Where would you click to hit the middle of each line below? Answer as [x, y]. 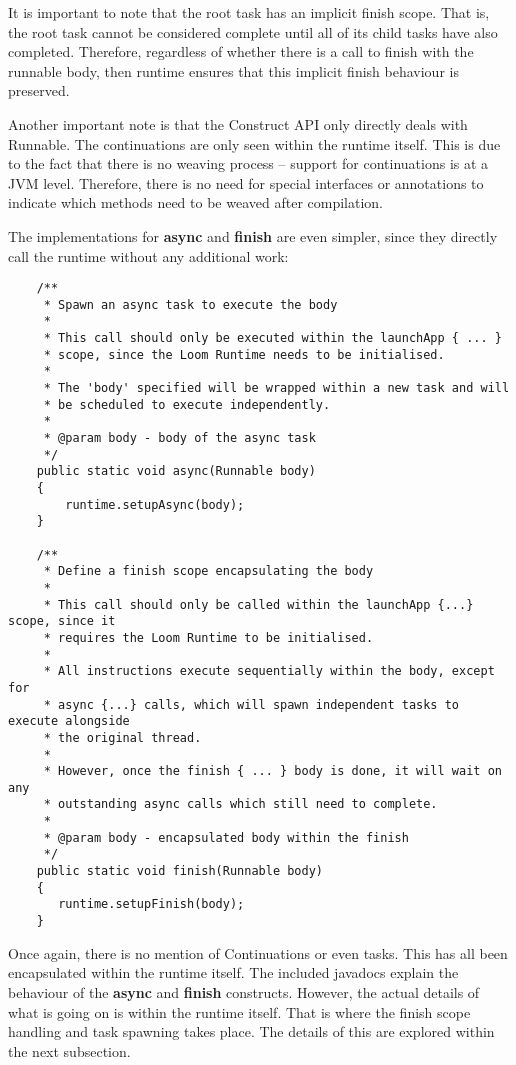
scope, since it [62, 621]
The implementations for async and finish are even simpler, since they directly [253, 235]
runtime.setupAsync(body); [155, 504]
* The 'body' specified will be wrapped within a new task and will [276, 388]
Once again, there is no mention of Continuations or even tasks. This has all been [258, 952]
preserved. [39, 90]
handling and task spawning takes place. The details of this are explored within [251, 1031]
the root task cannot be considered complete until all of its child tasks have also [253, 31]
